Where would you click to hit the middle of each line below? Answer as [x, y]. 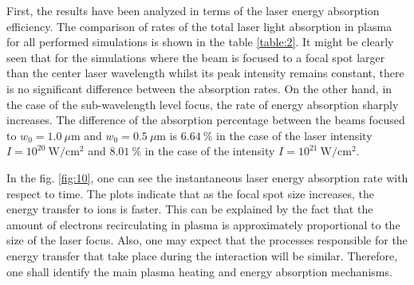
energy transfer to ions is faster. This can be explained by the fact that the [190, 209]
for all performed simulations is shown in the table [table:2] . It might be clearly [200, 42]
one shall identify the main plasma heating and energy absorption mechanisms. [199, 271]
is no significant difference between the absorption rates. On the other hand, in [199, 88]
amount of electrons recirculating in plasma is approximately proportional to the [203, 224]
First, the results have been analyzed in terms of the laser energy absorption [193, 10]
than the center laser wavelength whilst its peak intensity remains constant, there [205, 73]
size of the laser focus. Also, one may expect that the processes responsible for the [207, 240]
